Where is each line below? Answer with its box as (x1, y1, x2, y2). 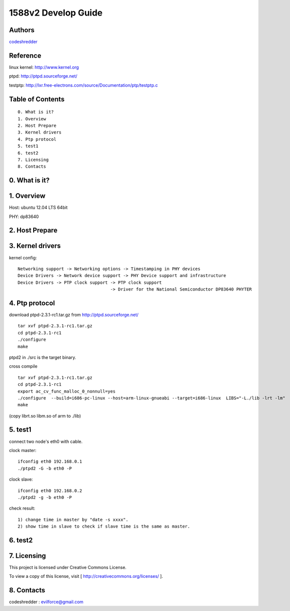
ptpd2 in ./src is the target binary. (9, 354, 77, 360)
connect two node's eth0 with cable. (9, 438, 83, 444)
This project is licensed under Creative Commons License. (9, 565, 127, 571)
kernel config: (9, 255, 37, 260)
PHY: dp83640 (9, 214, 39, 219)
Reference (9, 51, 41, 59)
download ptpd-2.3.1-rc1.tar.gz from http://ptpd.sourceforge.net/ (9, 312, 139, 317)
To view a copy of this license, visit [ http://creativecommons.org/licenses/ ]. (9, 573, 163, 579)
